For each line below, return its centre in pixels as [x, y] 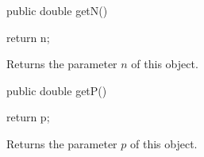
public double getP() [57, 90]
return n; [28, 37]
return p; [28, 117]
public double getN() [57, 10]
